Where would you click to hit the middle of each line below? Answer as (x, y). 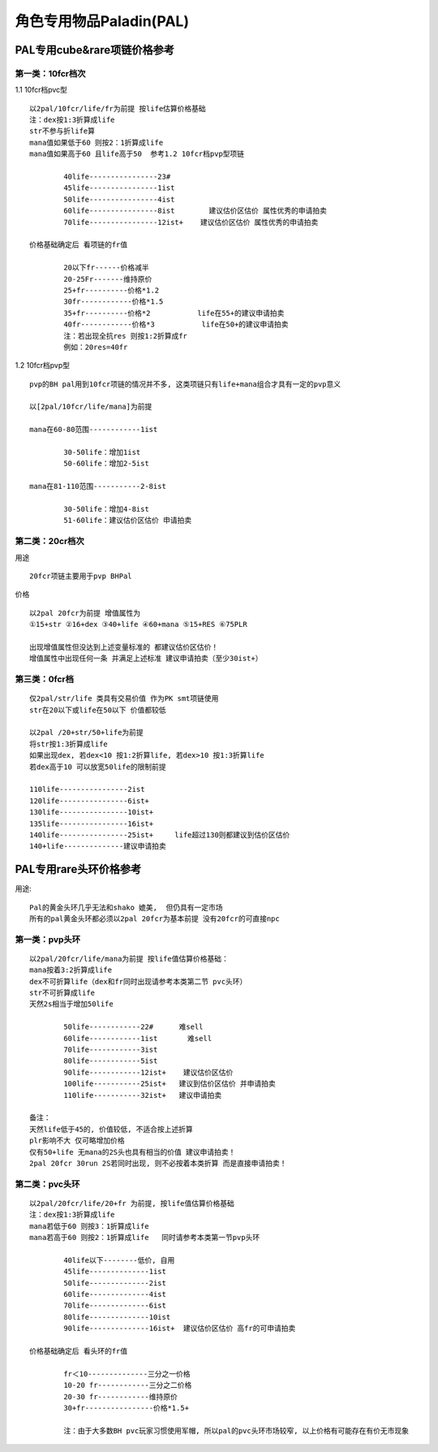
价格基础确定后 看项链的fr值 (79, 245)
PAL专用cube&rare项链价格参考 (94, 50)
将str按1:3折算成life (69, 744)
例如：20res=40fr (96, 347)
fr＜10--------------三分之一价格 (127, 1374)
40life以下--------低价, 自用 (119, 1260)
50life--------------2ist (115, 1283)
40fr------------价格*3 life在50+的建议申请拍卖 (176, 324)
